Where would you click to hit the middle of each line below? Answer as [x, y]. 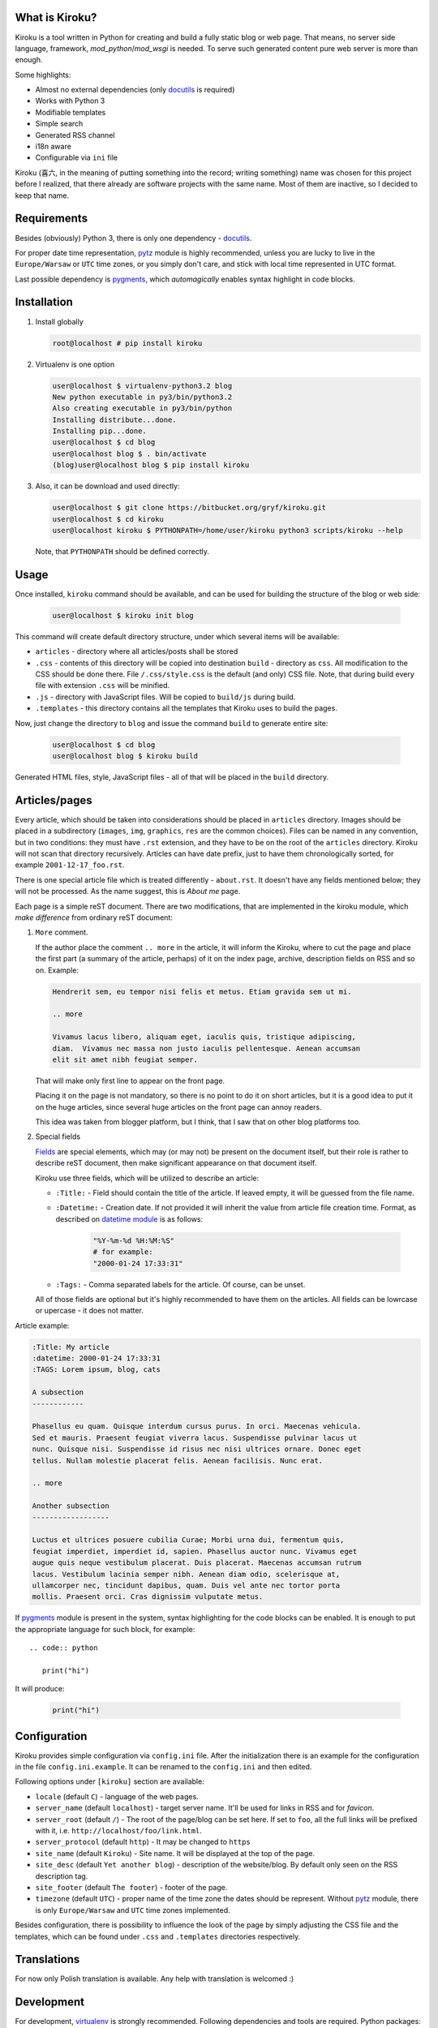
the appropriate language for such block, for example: [105, 1629]
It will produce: [40, 1689]
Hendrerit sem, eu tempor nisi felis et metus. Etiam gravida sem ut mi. [202, 991]
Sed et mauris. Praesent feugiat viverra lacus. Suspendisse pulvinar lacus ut [195, 1437]
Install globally [60, 321]
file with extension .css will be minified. [103, 685]
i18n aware [54, 147]
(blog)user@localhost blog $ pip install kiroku [151, 465]
